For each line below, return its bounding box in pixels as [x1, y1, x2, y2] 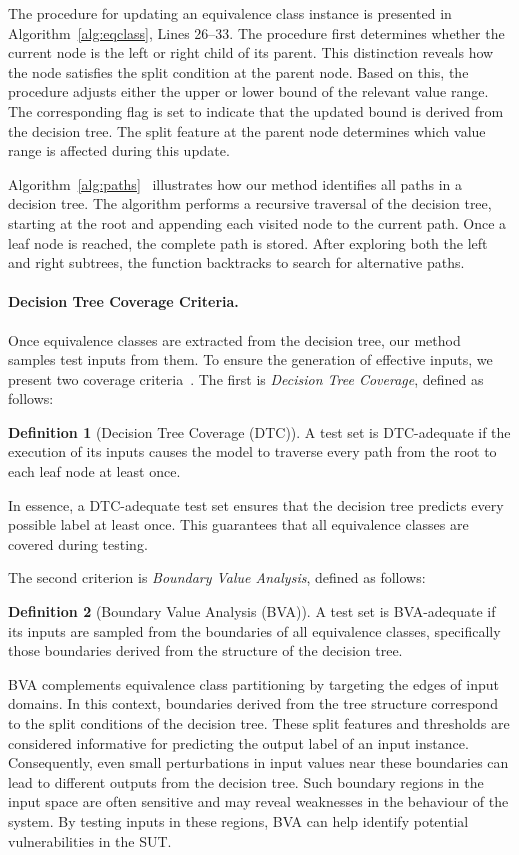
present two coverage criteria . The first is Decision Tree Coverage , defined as [8, 368, 484, 389]
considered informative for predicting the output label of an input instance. [8, 732, 469, 753]
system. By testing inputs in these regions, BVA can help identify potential [8, 810, 469, 831]
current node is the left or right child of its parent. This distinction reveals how [8, 42, 494, 63]
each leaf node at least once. [8, 461, 181, 482]
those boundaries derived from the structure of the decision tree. [8, 640, 403, 661]
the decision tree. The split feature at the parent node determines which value [8, 120, 486, 141]
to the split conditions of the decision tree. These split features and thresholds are [8, 713, 510, 734]
